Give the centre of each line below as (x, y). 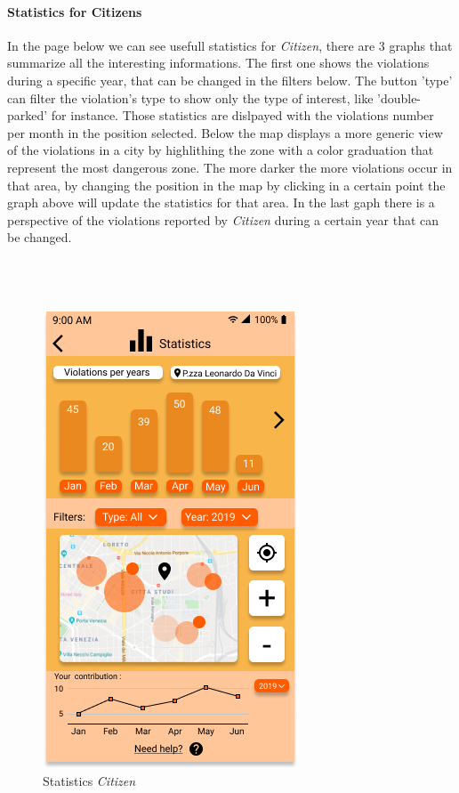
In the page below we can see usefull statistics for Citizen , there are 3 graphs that (230, 45)
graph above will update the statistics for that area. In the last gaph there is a (221, 202)
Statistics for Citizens (75, 11)
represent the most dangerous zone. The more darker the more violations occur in (230, 167)
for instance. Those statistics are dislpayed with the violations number (242, 115)
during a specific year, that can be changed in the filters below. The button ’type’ (230, 80)
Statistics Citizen (89, 781)
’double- (399, 97)
